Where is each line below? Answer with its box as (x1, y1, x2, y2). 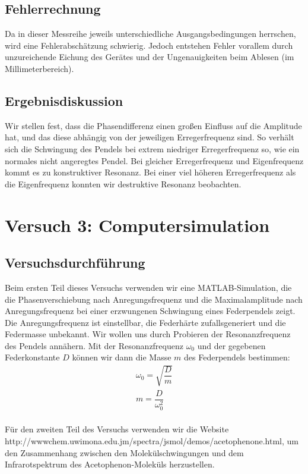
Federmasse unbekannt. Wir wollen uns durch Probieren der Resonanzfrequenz (5, 328, 291, 340)
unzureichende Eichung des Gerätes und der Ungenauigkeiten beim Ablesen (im (5, 51, 294, 63)
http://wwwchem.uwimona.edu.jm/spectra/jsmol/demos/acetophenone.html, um (5, 435, 299, 447)
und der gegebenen (197, 339, 266, 351)
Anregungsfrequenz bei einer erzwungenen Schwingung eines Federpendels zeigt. (5, 305, 296, 317)
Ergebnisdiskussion (5, 91, 123, 109)
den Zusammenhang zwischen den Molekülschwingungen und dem (5, 446, 244, 459)
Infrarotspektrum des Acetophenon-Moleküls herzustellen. (5, 458, 215, 470)
